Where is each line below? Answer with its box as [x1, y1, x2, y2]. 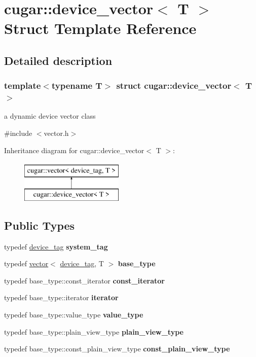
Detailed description [4, 52, 113, 68]
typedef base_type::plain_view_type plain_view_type [4, 326, 184, 337]
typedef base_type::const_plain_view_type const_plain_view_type [4, 343, 230, 354]
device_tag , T [60, 258, 104, 269]
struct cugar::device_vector [116, 79, 232, 92]
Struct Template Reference [4, 18, 197, 39]
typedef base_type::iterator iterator [4, 292, 119, 303]
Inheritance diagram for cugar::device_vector [4, 145, 144, 155]
